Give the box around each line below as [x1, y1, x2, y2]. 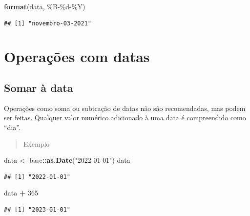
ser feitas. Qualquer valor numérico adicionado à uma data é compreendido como [4, 112, 246, 123]
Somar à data [4, 80, 73, 95]
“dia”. [4, 122, 21, 132]
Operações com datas [4, 46, 150, 66]
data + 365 [4, 188, 39, 198]
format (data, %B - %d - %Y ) [4, 1, 85, 11]
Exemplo [23, 138, 50, 149]
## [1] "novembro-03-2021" [4, 20, 91, 27]
